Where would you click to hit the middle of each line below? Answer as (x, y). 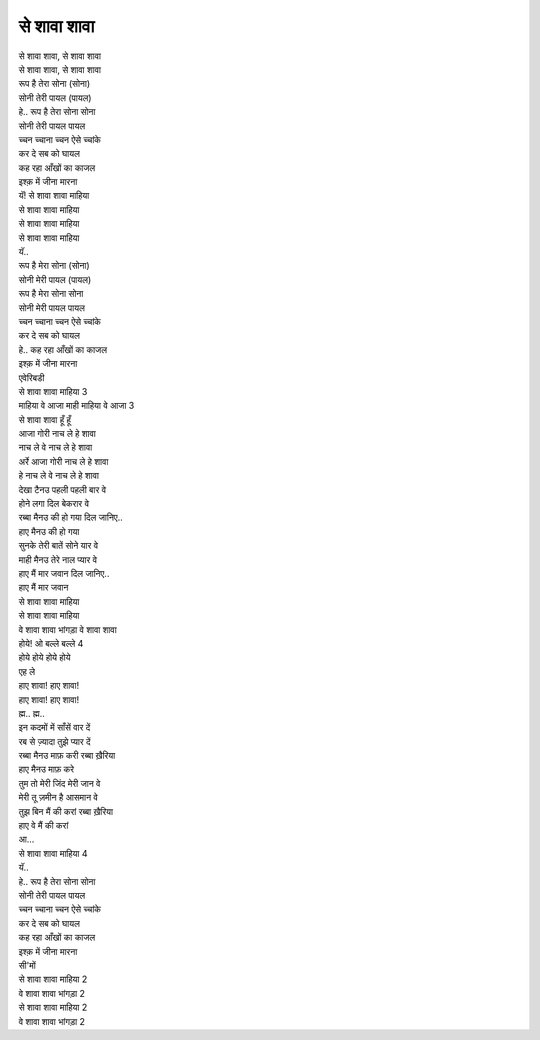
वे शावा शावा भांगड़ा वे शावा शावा (67, 629)
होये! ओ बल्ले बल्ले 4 (51, 643)
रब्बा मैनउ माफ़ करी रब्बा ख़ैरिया (67, 756)
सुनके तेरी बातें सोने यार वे (58, 546)
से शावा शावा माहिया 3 (53, 391)
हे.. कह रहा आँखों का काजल (63, 349)
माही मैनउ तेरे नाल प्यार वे (58, 559)
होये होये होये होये (44, 657)
